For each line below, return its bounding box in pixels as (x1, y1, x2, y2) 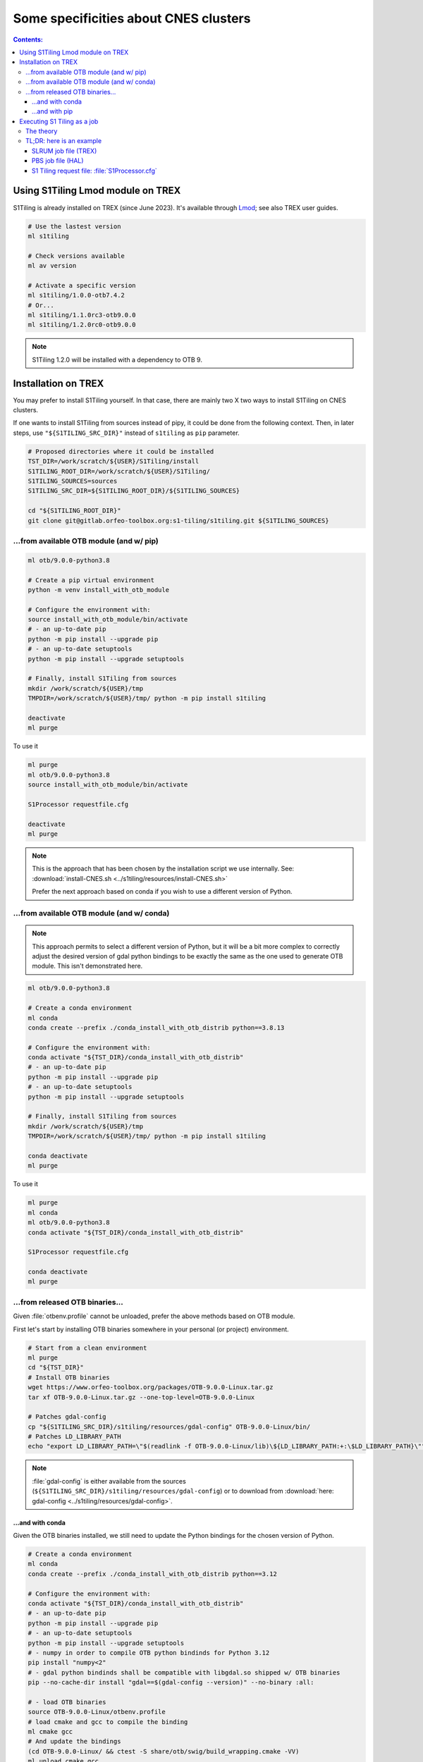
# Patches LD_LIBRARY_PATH (27, 1433, 121, 1441)
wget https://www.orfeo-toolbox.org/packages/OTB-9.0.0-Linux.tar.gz (27, 1384, 274, 1391)
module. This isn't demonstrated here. (32, 962, 143, 971)
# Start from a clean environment (27, 1343, 147, 1352)
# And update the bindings (27, 1737, 121, 1746)
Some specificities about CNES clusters (13, 11, 251, 26)
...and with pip (32, 107, 73, 116)
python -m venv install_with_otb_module (27, 586, 169, 593)
